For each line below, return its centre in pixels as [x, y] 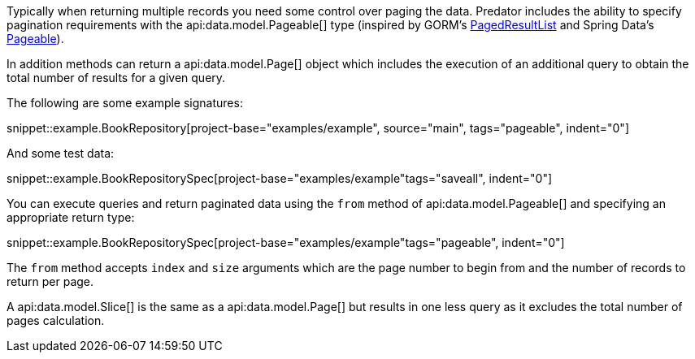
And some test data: [61, 153]
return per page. [50, 281]
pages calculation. [56, 320]
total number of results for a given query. [116, 78]
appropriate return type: [71, 217]
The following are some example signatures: [125, 103]
